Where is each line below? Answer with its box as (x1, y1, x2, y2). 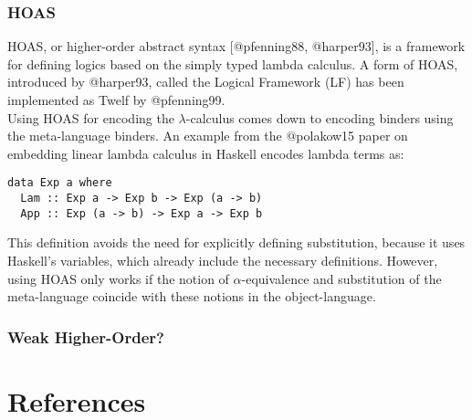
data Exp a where (7, 176, 112, 190)
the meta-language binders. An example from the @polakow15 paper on (7, 126, 408, 145)
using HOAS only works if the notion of (7, 268, 229, 288)
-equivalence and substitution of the (241, 268, 442, 288)
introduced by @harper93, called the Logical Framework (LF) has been (7, 72, 404, 91)
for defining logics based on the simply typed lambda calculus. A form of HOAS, (7, 54, 458, 73)
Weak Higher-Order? (7, 325, 164, 348)
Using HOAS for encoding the (7, 108, 174, 127)
